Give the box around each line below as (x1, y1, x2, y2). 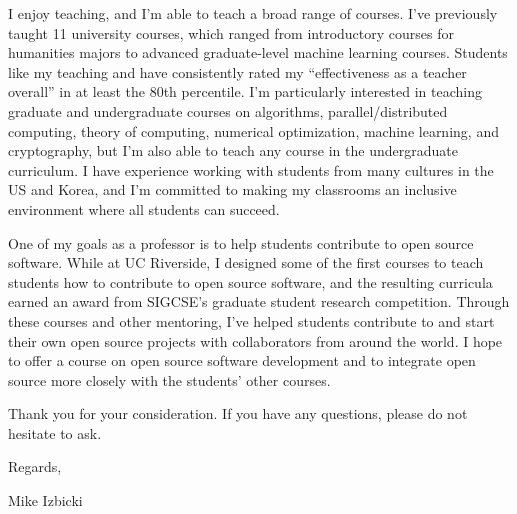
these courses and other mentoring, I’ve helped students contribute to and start (8, 310, 495, 331)
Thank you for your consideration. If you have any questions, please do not (8, 403, 468, 424)
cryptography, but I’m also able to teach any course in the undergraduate (8, 140, 458, 161)
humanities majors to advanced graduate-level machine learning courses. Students (8, 42, 508, 63)
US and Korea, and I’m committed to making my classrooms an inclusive (8, 179, 457, 200)
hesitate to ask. (8, 422, 102, 443)
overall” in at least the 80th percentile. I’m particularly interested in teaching (8, 81, 483, 102)
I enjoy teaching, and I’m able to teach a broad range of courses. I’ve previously (8, 3, 498, 23)
